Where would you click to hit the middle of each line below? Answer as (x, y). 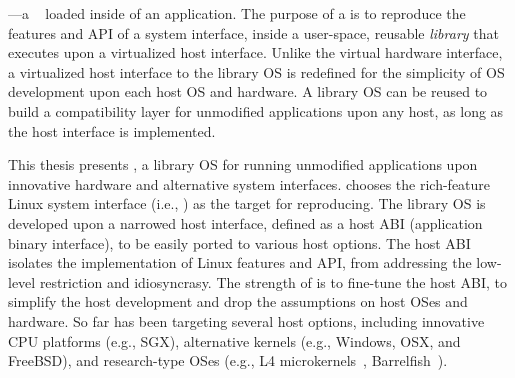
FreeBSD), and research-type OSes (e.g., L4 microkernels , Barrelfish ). (228, 360)
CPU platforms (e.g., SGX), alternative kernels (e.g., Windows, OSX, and (234, 340)
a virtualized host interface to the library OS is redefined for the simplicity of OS (256, 71)
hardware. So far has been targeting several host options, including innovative (246, 320)
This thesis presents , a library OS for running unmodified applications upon (243, 164)
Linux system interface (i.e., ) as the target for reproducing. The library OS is (247, 203)
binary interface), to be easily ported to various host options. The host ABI (239, 242)
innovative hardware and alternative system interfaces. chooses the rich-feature (249, 183)
